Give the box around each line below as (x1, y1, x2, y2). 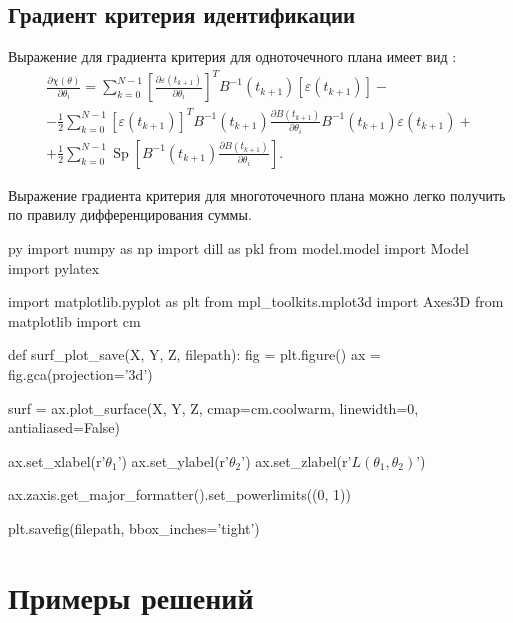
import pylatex (8, 257, 100, 278)
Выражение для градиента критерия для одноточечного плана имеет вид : (8, 46, 457, 67)
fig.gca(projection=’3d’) (8, 364, 153, 384)
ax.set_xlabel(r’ (8, 450, 106, 471)
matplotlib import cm (8, 310, 141, 331)
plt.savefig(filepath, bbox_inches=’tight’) (8, 517, 260, 538)
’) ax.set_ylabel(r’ (117, 450, 229, 471)
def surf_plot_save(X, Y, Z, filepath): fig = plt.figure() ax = (8, 344, 381, 365)
